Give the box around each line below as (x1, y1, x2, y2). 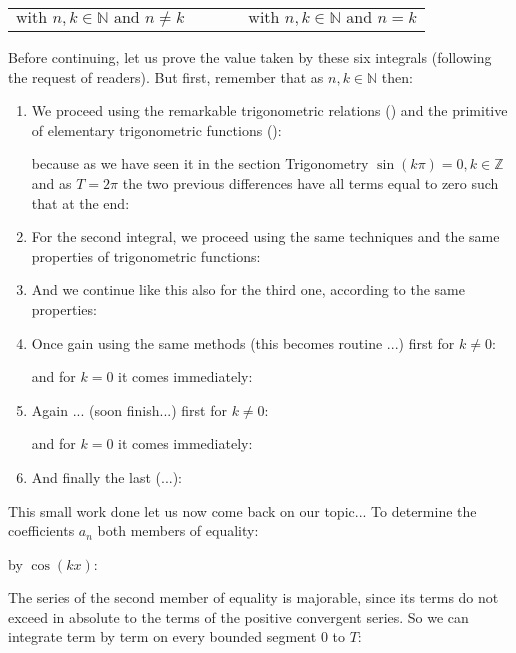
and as (31, 172, 72, 193)
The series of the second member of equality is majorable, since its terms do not (8, 587, 499, 608)
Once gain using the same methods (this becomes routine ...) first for (31, 332, 455, 353)
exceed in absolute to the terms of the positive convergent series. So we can (8, 606, 469, 627)
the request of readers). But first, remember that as (8, 66, 324, 87)
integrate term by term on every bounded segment (8, 626, 317, 647)
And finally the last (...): (31, 466, 183, 487)
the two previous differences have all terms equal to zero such (122, 172, 499, 193)
